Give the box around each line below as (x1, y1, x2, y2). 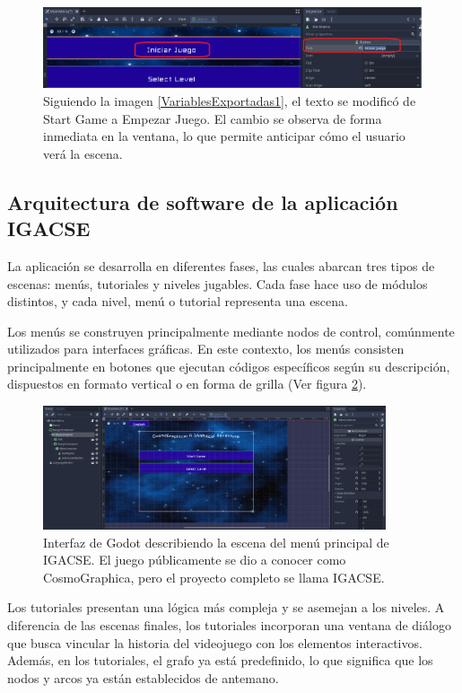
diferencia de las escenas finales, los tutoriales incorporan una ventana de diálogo (7, 615, 451, 634)
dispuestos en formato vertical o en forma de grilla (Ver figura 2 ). (7, 374, 367, 393)
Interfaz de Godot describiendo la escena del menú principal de (43, 532, 389, 551)
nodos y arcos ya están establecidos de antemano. (7, 668, 279, 687)
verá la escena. (43, 144, 123, 162)
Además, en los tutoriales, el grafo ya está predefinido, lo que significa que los (7, 651, 433, 670)
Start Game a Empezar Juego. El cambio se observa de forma (43, 109, 382, 127)
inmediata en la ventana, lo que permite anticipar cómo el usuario (43, 127, 405, 145)
